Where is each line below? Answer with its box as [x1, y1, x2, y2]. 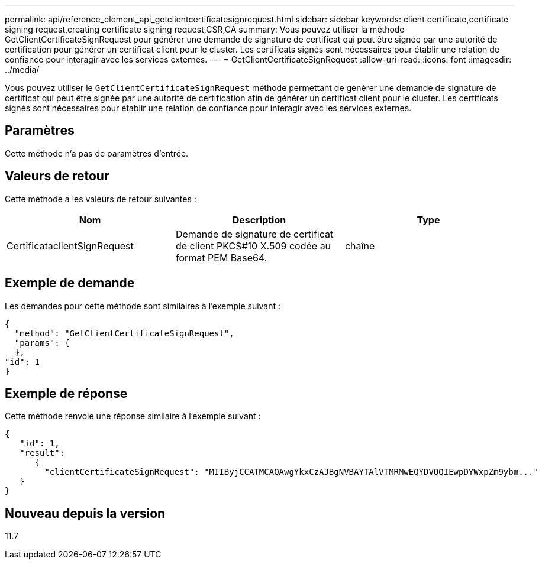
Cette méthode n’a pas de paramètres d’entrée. [5, 148, 189, 158]
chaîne [344, 239, 375, 252]
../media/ [5, 64, 40, 74]
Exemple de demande [5, 275, 135, 291]
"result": [20, 448, 65, 458]
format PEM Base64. [175, 251, 267, 264]
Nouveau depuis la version [5, 505, 166, 521]
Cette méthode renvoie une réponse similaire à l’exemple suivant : [5, 411, 261, 422]
